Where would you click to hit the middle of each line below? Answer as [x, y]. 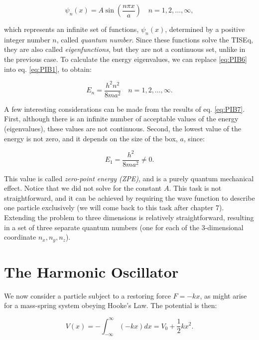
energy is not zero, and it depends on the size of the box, [91, 138]
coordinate [20, 237]
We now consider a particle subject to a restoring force [87, 295]
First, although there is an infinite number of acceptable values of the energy [121, 119]
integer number [27, 39]
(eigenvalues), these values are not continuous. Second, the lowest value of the [123, 128]
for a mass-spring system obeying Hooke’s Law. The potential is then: [111, 305]
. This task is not [195, 188]
